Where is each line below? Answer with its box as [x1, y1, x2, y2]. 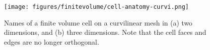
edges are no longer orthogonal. [4, 36, 99, 47]
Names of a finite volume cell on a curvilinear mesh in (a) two [4, 17, 193, 27]
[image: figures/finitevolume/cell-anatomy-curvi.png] [4, 3, 189, 10]
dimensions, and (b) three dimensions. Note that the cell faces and [4, 27, 207, 37]
